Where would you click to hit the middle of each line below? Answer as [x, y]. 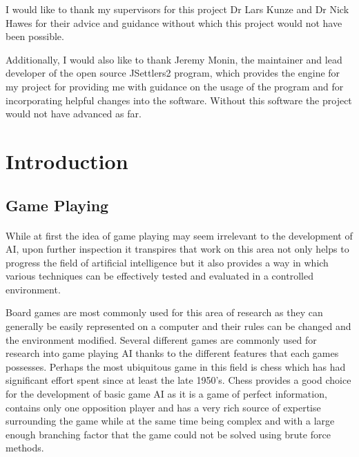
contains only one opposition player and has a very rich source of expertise [163, 407]
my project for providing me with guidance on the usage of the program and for [175, 86]
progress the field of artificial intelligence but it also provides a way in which [167, 262]
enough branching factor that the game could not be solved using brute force [168, 434]
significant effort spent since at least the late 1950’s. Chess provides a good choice [178, 380]
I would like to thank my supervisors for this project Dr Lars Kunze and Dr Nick [177, 9]
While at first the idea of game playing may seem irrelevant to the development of [179, 235]
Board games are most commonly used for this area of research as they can [164, 312]
